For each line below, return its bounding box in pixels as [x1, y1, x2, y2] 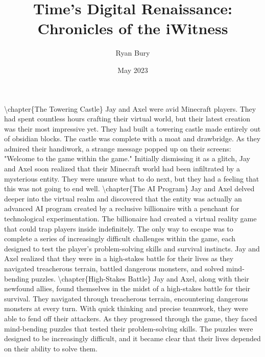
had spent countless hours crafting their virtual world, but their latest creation [4, 113, 251, 124]
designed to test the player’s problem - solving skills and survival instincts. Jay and [4, 243, 260, 253]
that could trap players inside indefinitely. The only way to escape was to [4, 223, 233, 234]
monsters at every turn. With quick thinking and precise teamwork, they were [4, 303, 248, 314]
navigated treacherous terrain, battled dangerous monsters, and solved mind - [4, 263, 245, 273]
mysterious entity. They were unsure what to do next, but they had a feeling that [4, 173, 259, 184]
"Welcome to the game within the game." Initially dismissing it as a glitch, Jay [4, 153, 250, 164]
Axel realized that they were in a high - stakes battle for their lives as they [4, 253, 234, 264]
